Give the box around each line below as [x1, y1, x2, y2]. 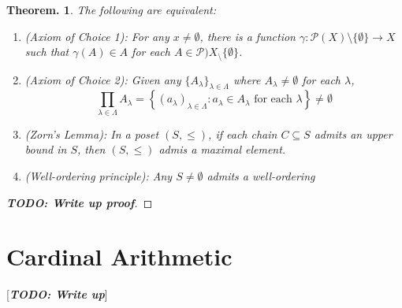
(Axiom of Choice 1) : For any [24, 28, 169, 44]
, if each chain [208, 125, 277, 142]
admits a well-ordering [207, 167, 315, 184]
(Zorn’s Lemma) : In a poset [24, 125, 159, 142]
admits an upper [314, 125, 393, 142]
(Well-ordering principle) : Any [24, 167, 173, 184]
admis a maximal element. [158, 141, 286, 158]
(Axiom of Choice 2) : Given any [24, 71, 181, 87]
